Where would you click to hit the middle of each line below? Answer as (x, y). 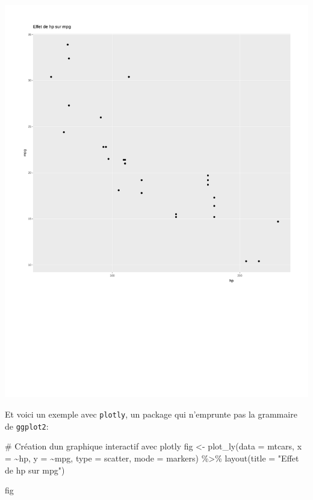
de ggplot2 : (27, 426)
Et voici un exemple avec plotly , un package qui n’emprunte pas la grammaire (151, 414)
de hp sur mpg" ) (35, 470)
